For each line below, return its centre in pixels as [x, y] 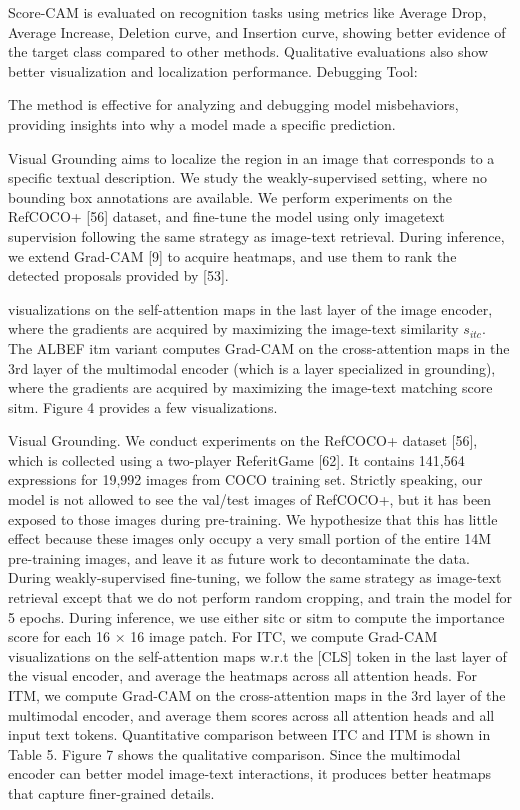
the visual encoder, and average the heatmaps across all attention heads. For [242, 675]
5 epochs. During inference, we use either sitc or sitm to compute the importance [256, 616]
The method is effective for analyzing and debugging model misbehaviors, [233, 104]
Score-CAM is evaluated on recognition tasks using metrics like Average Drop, [247, 12]
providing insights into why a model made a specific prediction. [202, 123]
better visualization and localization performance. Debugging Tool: [213, 70]
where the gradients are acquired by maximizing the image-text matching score [250, 387]
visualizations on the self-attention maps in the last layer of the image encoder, [250, 308]
